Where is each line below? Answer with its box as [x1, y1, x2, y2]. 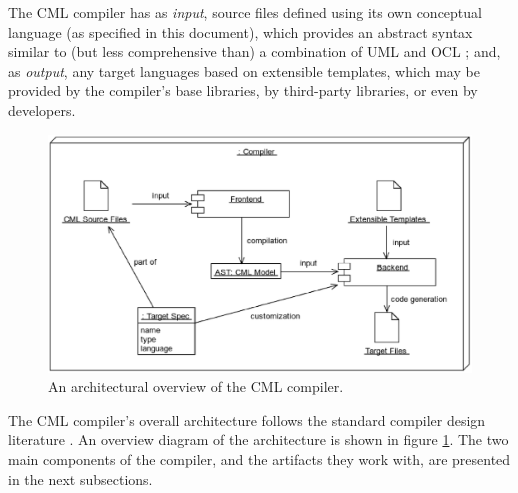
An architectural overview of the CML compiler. [48, 376, 344, 397]
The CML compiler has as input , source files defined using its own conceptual [8, 2, 482, 22]
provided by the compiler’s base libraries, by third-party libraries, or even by [8, 80, 478, 101]
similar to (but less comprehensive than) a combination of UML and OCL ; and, [8, 41, 501, 62]
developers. [8, 99, 76, 120]
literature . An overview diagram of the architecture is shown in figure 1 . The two [8, 429, 509, 450]
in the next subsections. [8, 468, 153, 489]
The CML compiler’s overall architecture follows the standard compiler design [8, 409, 486, 430]
